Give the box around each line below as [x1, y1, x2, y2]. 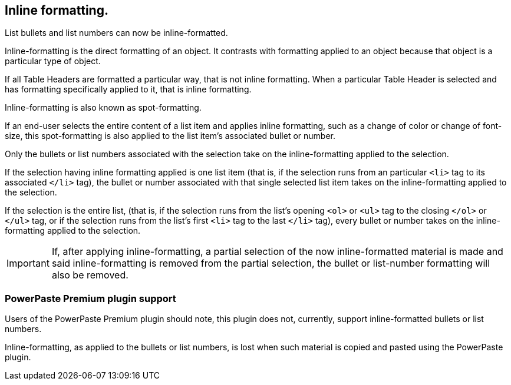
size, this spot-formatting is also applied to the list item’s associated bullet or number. [5, 131, 335, 141]
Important [6, 257, 50, 270]
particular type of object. [5, 56, 101, 67]
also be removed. [51, 269, 128, 281]
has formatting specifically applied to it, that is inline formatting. [5, 84, 252, 95]
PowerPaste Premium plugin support [5, 292, 176, 304]
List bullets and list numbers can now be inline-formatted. [5, 28, 228, 38]
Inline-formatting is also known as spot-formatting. [5, 102, 202, 113]
